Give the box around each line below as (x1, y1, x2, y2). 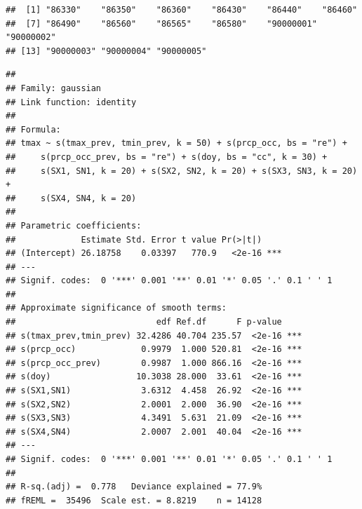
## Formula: (6, 124, 61, 135)
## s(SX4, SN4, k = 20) (6, 193, 137, 203)
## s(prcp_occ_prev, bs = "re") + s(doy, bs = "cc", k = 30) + (6, 151, 328, 162)
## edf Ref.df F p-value (6, 317, 282, 327)
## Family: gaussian (6, 83, 102, 93)
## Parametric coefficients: (6, 220, 142, 231)
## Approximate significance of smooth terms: (6, 303, 227, 313)
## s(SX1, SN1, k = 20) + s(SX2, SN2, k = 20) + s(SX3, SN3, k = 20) (6, 165, 358, 176)
